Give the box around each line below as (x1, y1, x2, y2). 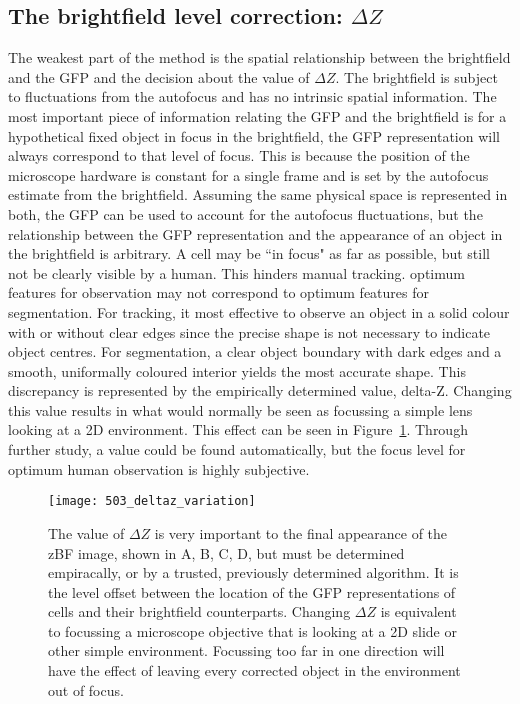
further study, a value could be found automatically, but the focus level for (8, 439, 466, 460)
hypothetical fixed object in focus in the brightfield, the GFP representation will (8, 125, 500, 146)
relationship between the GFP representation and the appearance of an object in (8, 223, 503, 244)
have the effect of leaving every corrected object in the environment (48, 660, 461, 681)
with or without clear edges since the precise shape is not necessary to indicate (8, 321, 491, 342)
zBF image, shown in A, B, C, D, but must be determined (48, 542, 405, 563)
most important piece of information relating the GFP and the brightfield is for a (8, 105, 507, 126)
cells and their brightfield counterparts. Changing (48, 601, 351, 622)
